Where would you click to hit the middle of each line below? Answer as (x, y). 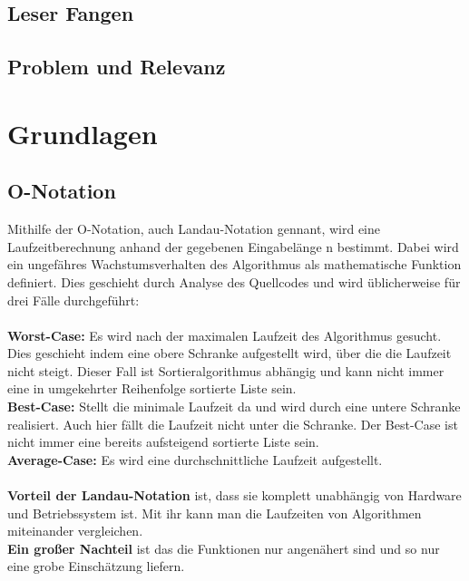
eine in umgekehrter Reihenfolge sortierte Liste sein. (152, 388)
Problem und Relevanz (117, 67)
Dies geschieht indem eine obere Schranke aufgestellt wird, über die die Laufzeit (230, 353)
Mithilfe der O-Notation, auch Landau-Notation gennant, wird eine (194, 229)
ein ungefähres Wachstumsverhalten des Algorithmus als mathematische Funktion (234, 264)
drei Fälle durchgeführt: (73, 300)
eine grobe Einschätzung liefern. (96, 566)
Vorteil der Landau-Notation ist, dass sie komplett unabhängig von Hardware (234, 495)
